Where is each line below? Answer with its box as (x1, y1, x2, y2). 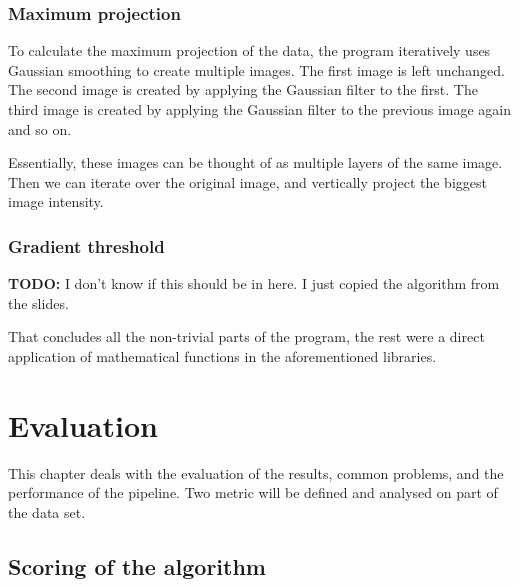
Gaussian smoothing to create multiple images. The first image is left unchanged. (8, 59, 505, 80)
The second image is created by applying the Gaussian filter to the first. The (8, 79, 478, 100)
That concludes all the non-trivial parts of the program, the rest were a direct (8, 326, 485, 347)
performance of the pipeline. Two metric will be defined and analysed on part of (8, 482, 498, 503)
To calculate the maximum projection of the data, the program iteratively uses (8, 40, 491, 61)
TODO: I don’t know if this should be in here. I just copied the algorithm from (8, 273, 500, 294)
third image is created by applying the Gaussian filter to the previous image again (8, 99, 512, 119)
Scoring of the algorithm (8, 550, 266, 581)
